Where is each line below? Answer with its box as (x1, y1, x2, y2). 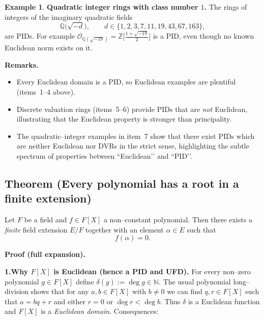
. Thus (160, 296, 181, 306)
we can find (167, 286, 202, 297)
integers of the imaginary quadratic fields (5, 11, 133, 22)
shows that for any (31, 286, 89, 297)
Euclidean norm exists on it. (5, 42, 93, 53)
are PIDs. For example (5, 31, 75, 41)
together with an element (85, 224, 164, 235)
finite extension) (5, 190, 92, 206)
